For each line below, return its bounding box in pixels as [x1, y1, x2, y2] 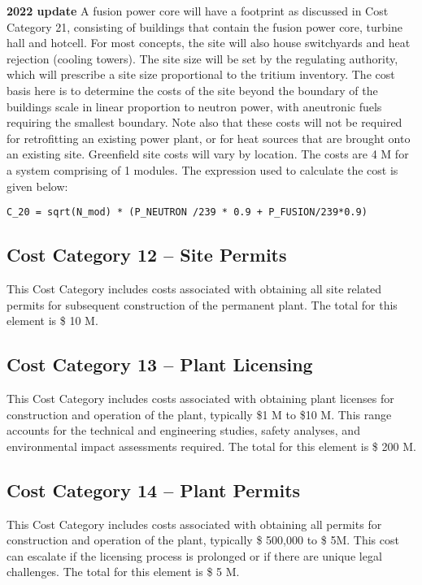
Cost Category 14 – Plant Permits [7, 477, 301, 502]
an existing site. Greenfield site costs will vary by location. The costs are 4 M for [7, 145, 409, 162]
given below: [7, 177, 68, 194]
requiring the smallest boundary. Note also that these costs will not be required [7, 114, 402, 131]
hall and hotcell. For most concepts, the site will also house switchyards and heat [7, 34, 411, 51]
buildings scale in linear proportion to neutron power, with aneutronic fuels [7, 97, 382, 115]
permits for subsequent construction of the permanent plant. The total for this [7, 296, 398, 313]
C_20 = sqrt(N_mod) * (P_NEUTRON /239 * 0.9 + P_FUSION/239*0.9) [7, 206, 368, 219]
